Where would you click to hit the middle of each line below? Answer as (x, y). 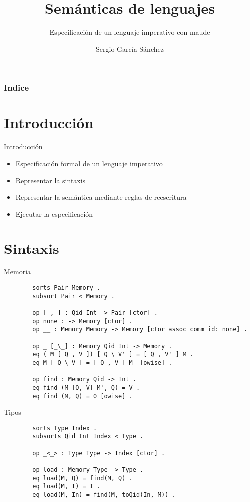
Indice (17, 88)
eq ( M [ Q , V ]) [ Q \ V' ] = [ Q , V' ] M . (113, 355)
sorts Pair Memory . (67, 288)
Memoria (18, 272)
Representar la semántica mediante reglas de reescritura (101, 197)
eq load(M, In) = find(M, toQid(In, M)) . (104, 495)
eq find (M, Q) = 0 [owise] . (83, 396)
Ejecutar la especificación (54, 213)
